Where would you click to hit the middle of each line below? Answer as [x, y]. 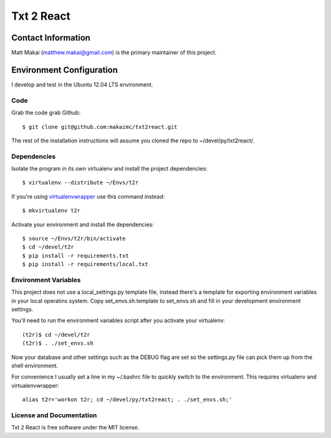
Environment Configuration [64, 70]
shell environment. [35, 366]
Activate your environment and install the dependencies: [83, 225]
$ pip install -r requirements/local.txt [85, 264]
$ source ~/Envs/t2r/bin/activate [74, 238]
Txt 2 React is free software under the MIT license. [75, 428]
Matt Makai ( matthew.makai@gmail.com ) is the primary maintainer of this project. [114, 53]
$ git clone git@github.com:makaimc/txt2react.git [100, 127]
